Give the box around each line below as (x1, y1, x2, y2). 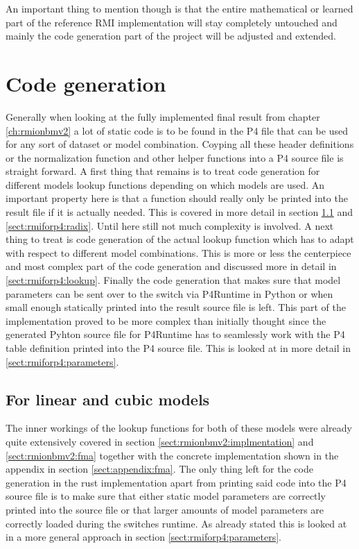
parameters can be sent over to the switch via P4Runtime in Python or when (6, 286, 333, 301)
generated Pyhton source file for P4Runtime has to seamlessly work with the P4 (6, 327, 345, 341)
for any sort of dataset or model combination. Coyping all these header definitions (6, 137, 354, 151)
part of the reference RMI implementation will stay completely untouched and (6, 15, 338, 29)
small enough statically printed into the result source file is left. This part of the (6, 300, 347, 314)
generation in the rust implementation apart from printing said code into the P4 (6, 475, 347, 489)
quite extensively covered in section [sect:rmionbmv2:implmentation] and (6, 434, 314, 448)
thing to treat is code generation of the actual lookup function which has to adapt (6, 232, 354, 246)
